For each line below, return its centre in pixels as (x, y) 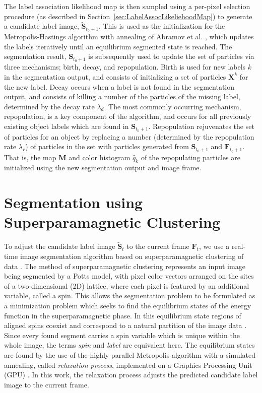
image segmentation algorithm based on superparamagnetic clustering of (132, 256)
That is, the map (30, 157)
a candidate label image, (42, 26)
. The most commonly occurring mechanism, (173, 106)
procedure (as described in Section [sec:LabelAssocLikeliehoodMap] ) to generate (128, 16)
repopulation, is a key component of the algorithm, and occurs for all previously (128, 116)
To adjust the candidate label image (60, 246)
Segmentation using (74, 202)
